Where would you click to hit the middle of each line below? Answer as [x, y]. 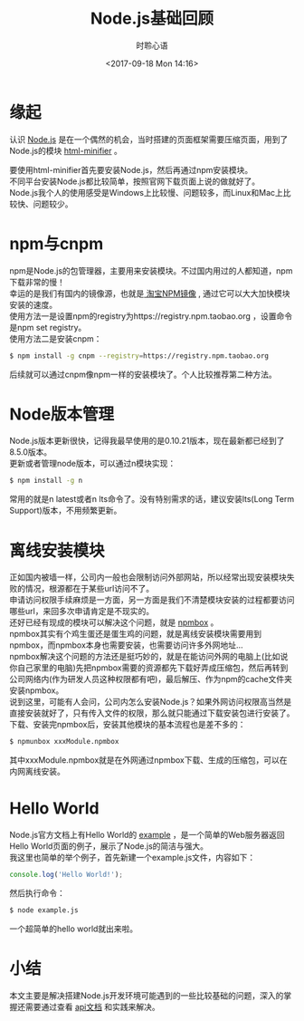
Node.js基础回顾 [152, 19]
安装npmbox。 [37, 690]
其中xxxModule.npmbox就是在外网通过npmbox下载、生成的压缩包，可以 [145, 760]
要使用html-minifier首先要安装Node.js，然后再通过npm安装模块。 [131, 169]
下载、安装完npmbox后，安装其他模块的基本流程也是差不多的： [128, 725]
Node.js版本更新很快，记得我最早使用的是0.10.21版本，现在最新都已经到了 [147, 441]
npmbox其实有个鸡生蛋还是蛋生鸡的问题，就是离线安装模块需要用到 [136, 634]
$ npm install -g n [46, 481]
